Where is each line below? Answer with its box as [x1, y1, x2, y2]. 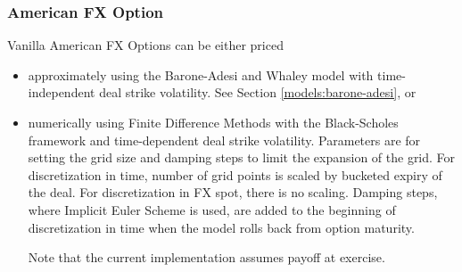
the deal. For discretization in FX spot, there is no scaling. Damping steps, [28, 183, 438, 202]
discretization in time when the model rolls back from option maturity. [28, 218, 415, 236]
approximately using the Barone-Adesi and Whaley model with [28, 65, 374, 84]
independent [28, 83, 95, 102]
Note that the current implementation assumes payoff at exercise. [28, 248, 385, 267]
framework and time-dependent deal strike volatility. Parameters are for [28, 130, 421, 149]
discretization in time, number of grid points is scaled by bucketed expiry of [28, 165, 442, 184]
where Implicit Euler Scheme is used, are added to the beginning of [28, 200, 396, 218]
